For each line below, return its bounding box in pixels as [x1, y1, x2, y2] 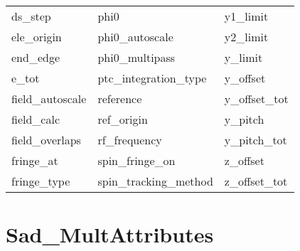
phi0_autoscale [97, 28, 173, 45]
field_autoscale [11, 90, 87, 107]
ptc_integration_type [97, 70, 207, 86]
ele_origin [11, 28, 62, 45]
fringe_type [11, 173, 70, 189]
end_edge [11, 49, 60, 65]
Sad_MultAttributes [6, 220, 214, 249]
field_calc [11, 111, 60, 127]
